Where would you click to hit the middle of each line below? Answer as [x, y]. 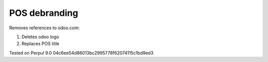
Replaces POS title [40, 44]
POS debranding [44, 13]
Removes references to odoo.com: [44, 28]
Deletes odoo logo [40, 37]
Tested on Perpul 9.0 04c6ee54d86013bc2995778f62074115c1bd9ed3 [81, 53]
